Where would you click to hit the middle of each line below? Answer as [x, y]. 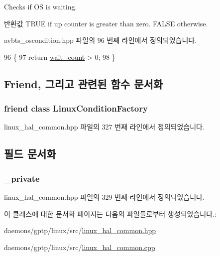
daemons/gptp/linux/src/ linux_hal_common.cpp [80, 247]
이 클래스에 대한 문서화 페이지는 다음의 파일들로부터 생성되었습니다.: [110, 213]
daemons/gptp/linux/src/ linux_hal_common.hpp [80, 230]
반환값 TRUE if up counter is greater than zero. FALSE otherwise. [106, 23]
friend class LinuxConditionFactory [76, 108]
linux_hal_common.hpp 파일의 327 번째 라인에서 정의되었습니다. [104, 127]
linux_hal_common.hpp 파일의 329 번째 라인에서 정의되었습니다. [104, 196]
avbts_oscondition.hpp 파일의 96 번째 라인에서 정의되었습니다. [101, 40]
